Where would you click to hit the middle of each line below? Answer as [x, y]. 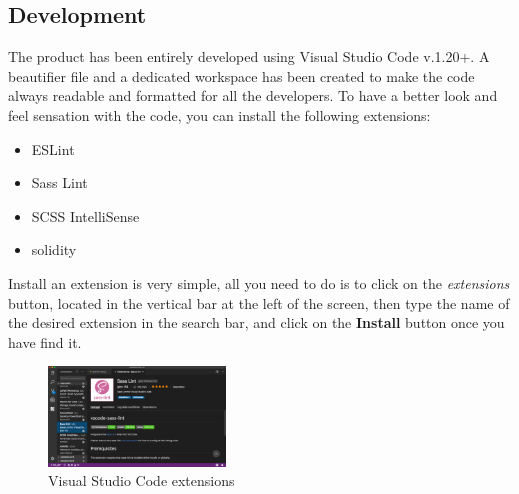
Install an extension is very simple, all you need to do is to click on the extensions [259, 282]
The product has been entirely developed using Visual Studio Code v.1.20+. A [249, 56]
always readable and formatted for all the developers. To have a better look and [253, 95]
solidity [54, 249]
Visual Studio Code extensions [141, 480]
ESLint [53, 148]
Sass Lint [59, 182]
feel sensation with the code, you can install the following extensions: [219, 114]
